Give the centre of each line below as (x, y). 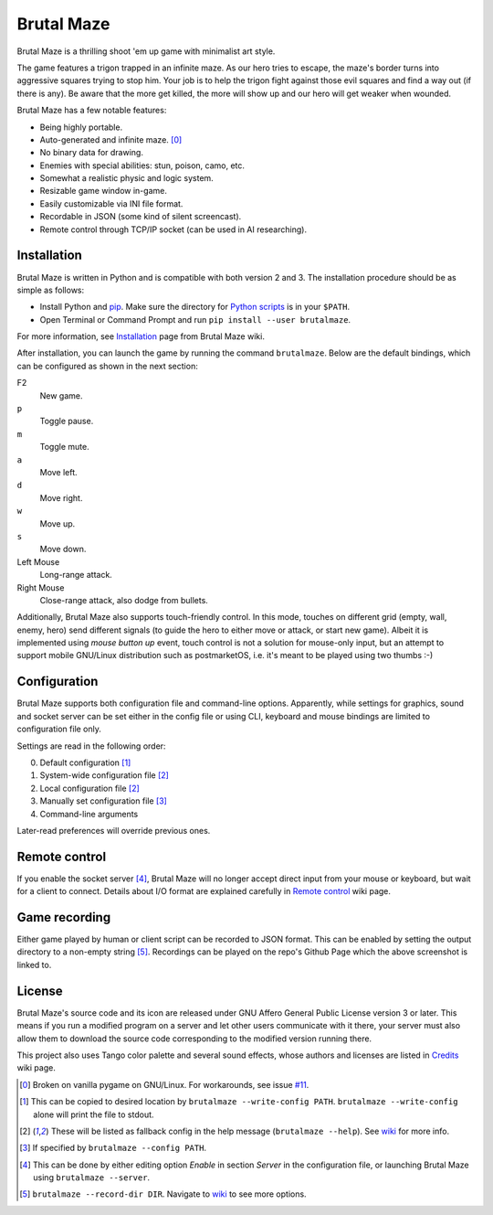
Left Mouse (38, 561)
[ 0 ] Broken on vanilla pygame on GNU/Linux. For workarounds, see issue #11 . (164, 1084)
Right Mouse (41, 587)
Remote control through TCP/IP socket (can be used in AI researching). (173, 229)
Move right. (61, 497)
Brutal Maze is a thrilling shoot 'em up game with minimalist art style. (146, 51)
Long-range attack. (76, 575)
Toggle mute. (65, 447)
